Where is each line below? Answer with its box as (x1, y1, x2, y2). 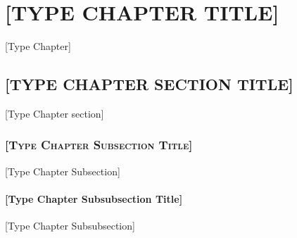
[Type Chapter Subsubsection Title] (5, 191, 183, 206)
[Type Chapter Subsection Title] (5, 136, 193, 154)
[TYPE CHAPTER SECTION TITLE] (5, 73, 293, 95)
